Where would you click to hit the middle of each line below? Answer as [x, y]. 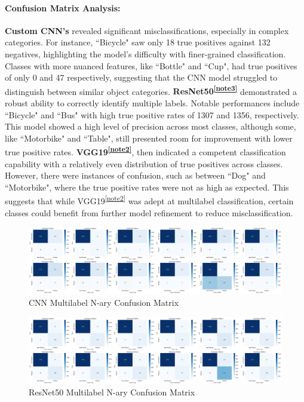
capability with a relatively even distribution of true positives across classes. [144, 163]
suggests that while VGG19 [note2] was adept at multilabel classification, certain [149, 200]
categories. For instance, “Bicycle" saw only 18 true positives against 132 [138, 42]
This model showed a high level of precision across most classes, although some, [151, 126]
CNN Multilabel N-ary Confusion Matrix [104, 303]
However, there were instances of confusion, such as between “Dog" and [135, 175]
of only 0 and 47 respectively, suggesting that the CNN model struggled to [141, 77]
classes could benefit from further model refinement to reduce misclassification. [149, 212]
